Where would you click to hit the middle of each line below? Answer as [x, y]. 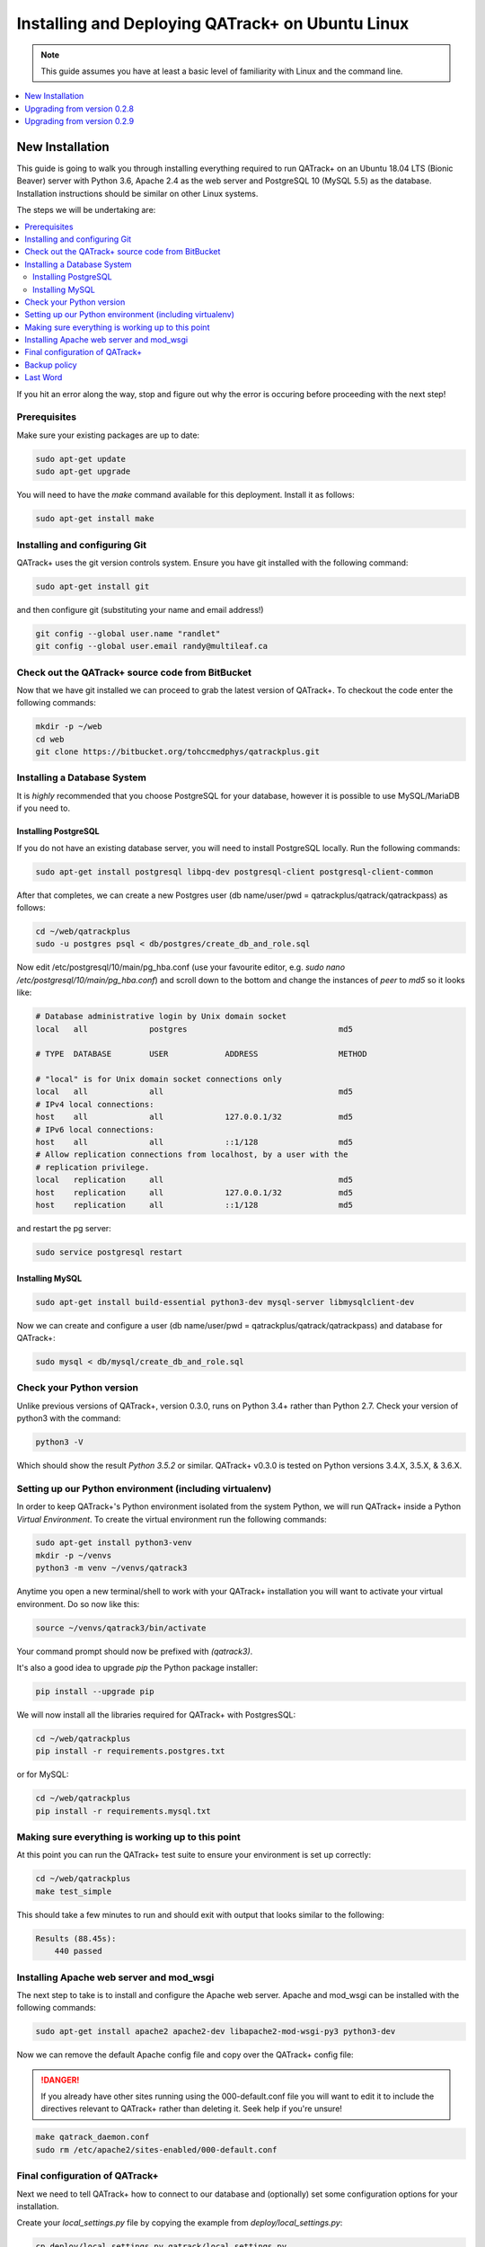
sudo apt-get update [80, 459]
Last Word [44, 377]
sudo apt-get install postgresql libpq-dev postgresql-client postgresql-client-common [234, 871]
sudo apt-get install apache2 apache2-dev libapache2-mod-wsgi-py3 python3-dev [216, 2032]
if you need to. [44, 808]
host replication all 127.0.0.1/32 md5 [194, 1192]
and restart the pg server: [64, 1228]
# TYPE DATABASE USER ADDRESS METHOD [201, 1054]
